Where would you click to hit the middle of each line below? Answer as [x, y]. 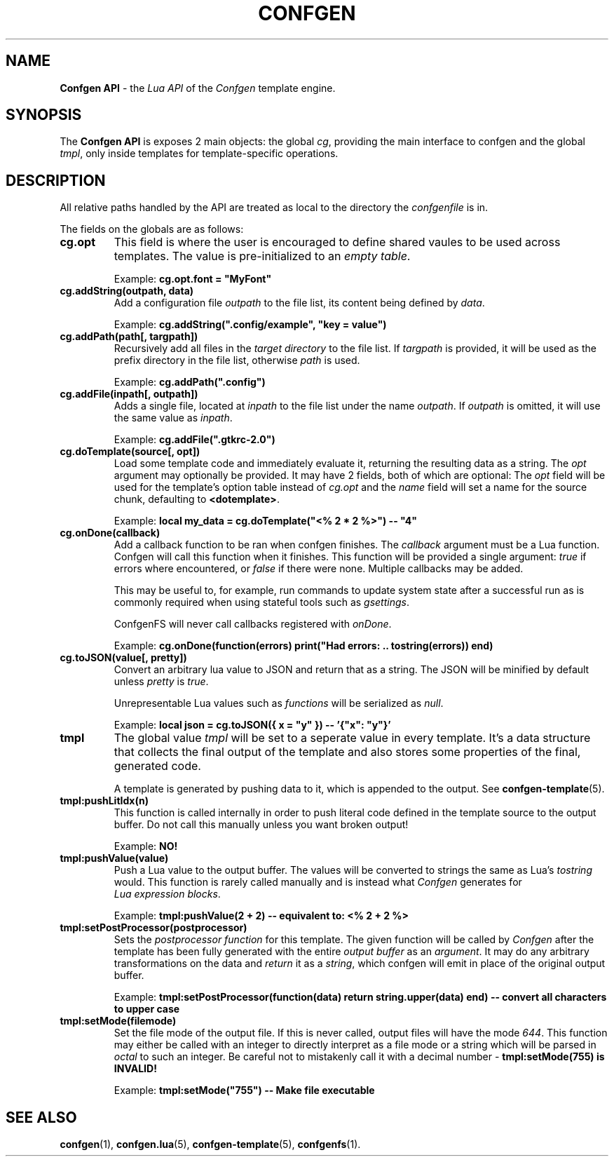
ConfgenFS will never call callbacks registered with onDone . [253, 624]
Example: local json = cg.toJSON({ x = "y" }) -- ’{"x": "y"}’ [252, 725]
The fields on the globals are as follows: [152, 229]
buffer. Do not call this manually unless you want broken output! [261, 825]
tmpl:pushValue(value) [114, 858]
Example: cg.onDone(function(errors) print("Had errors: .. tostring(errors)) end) [303, 646]
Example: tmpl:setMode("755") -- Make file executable [244, 1090]
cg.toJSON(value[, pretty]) [123, 658]
